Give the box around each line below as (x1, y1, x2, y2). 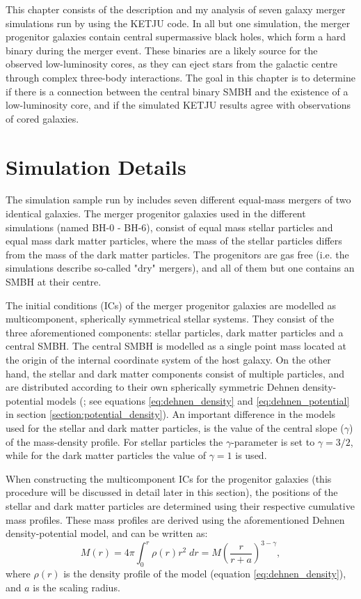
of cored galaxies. (6, 111, 79, 125)
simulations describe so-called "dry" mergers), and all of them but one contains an (6, 260, 355, 275)
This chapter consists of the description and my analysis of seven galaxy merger (6, 2, 346, 16)
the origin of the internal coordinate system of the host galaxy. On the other (6, 352, 331, 366)
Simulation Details (6, 152, 186, 180)
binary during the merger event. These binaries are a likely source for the (6, 42, 318, 57)
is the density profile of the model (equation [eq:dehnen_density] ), (63, 566, 346, 581)
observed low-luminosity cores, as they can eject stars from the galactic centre (6, 56, 337, 71)
